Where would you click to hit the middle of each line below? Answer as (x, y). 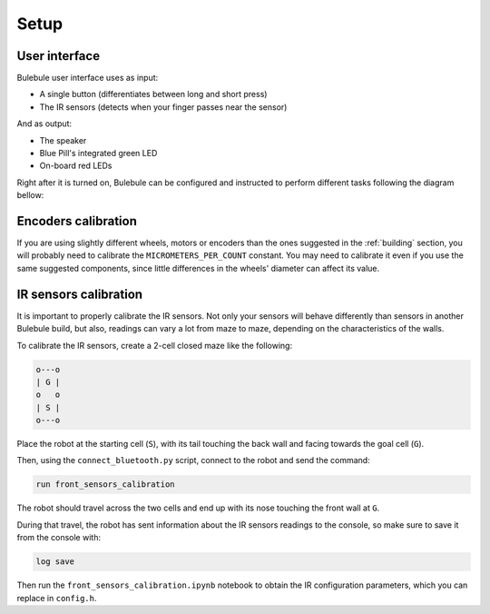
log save (55, 562)
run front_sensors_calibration (106, 485)
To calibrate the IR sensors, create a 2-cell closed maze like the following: (155, 345)
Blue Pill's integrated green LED (98, 153)
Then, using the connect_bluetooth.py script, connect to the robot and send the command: (194, 460)
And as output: (44, 124)
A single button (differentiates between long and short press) (153, 94)
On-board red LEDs (76, 166)
